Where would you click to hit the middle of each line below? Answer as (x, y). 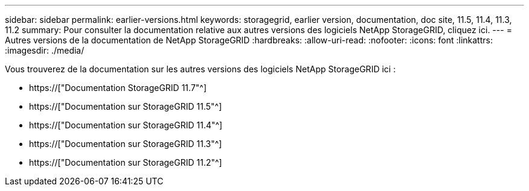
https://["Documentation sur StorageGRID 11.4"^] (126, 125)
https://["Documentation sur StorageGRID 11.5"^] (126, 106)
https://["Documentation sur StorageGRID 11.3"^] (126, 144)
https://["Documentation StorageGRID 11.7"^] (118, 88)
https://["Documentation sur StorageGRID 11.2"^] (126, 162)
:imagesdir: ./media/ (45, 50)
